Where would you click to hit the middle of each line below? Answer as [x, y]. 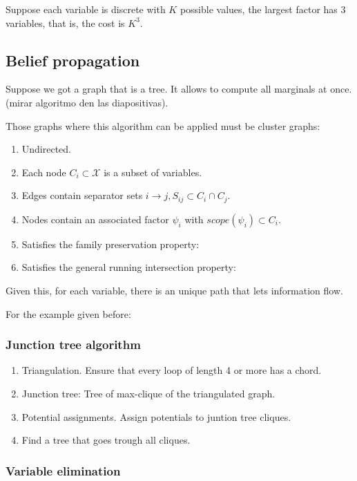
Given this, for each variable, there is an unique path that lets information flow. [174, 290]
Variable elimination [63, 470]
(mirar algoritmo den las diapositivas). [87, 102]
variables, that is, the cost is [65, 22]
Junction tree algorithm [73, 345]
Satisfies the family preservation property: [110, 244]
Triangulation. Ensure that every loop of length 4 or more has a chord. [172, 370]
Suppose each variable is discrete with [86, 9]
